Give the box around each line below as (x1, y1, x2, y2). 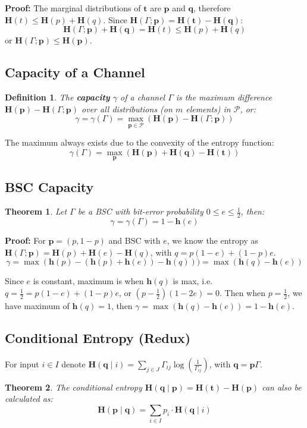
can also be (262, 380, 302, 393)
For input (5, 357, 39, 370)
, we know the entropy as (167, 234, 259, 247)
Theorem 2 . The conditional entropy (5, 380, 142, 393)
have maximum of (5, 300, 70, 312)
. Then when (219, 287, 265, 299)
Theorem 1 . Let (5, 205, 67, 218)
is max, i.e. (173, 275, 213, 287)
